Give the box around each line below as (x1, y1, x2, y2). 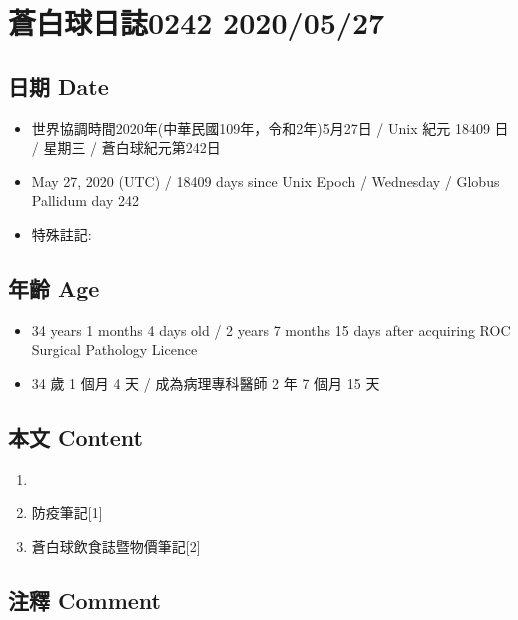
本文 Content (8, 421, 143, 452)
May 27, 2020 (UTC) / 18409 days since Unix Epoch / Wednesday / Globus (31, 170, 500, 191)
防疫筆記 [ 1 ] (31, 502, 103, 523)
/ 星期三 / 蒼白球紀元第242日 (31, 137, 221, 158)
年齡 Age (8, 272, 100, 303)
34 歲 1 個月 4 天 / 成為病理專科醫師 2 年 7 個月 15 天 (31, 372, 380, 393)
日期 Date (8, 70, 109, 101)
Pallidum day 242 (31, 190, 139, 211)
